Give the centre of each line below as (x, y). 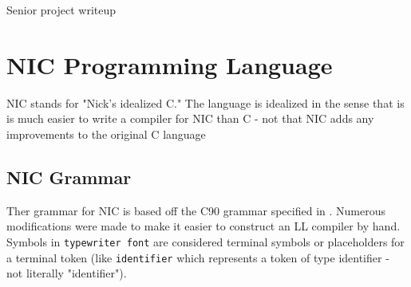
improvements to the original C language (106, 134)
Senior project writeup (61, 10)
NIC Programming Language (170, 64)
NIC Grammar (69, 177)
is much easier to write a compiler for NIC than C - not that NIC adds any (190, 118)
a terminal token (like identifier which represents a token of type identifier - (198, 257)
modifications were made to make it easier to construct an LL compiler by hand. (204, 226)
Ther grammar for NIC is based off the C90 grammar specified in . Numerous (196, 210)
